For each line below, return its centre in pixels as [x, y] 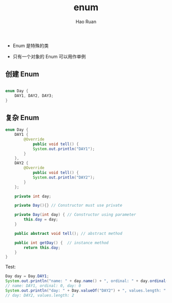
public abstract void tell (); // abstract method [69, 233]
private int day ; [33, 196]
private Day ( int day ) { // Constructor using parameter [76, 215]
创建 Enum [22, 74]
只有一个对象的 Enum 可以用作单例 [49, 56]
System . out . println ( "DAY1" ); [64, 149]
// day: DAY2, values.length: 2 [40, 295]
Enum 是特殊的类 [30, 46]
